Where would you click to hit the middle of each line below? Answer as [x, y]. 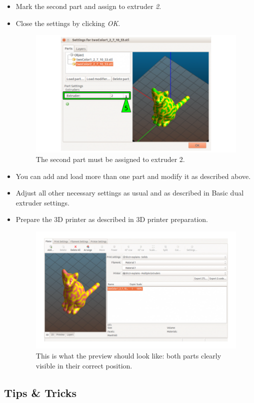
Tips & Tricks [40, 392]
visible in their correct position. [84, 365]
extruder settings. [42, 202]
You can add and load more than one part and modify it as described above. [133, 176]
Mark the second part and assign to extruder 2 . [88, 6]
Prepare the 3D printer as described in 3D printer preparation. [112, 219]
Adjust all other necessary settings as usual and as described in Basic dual [130, 193]
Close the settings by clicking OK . [68, 23]
